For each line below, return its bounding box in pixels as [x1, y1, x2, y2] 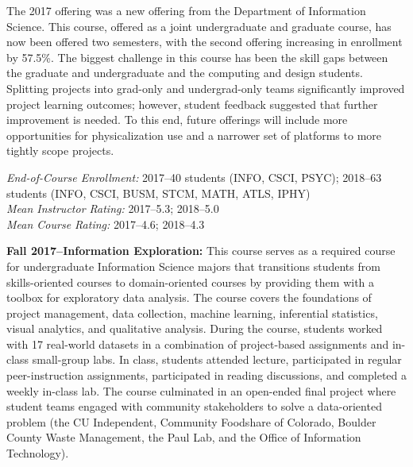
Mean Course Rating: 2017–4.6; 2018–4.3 [6, 215, 205, 232]
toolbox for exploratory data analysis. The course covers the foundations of [6, 289, 372, 306]
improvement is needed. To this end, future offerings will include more [6, 111, 348, 128]
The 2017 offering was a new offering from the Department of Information [6, 2, 366, 18]
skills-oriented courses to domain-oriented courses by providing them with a [6, 273, 375, 290]
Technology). [6, 445, 69, 461]
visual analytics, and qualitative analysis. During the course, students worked [6, 320, 383, 337]
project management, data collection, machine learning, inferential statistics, [6, 304, 378, 321]
